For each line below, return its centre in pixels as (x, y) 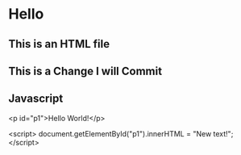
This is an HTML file (59, 44)
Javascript (36, 99)
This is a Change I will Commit (85, 71)
